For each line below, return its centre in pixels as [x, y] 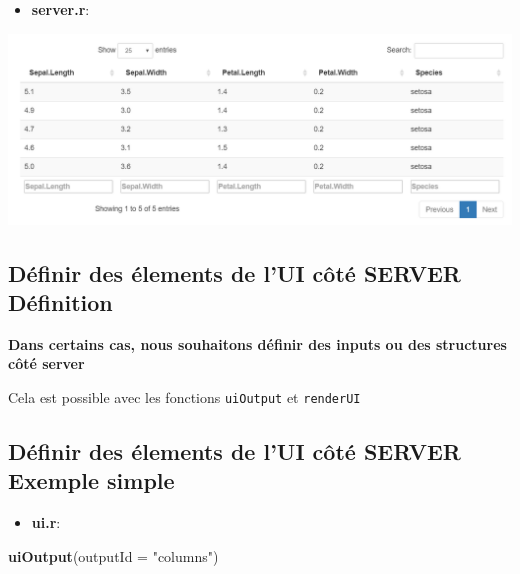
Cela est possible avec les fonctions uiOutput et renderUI [184, 396]
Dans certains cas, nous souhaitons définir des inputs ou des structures [257, 343]
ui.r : [46, 522]
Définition [60, 301]
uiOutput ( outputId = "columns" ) [113, 555]
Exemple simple [91, 480]
